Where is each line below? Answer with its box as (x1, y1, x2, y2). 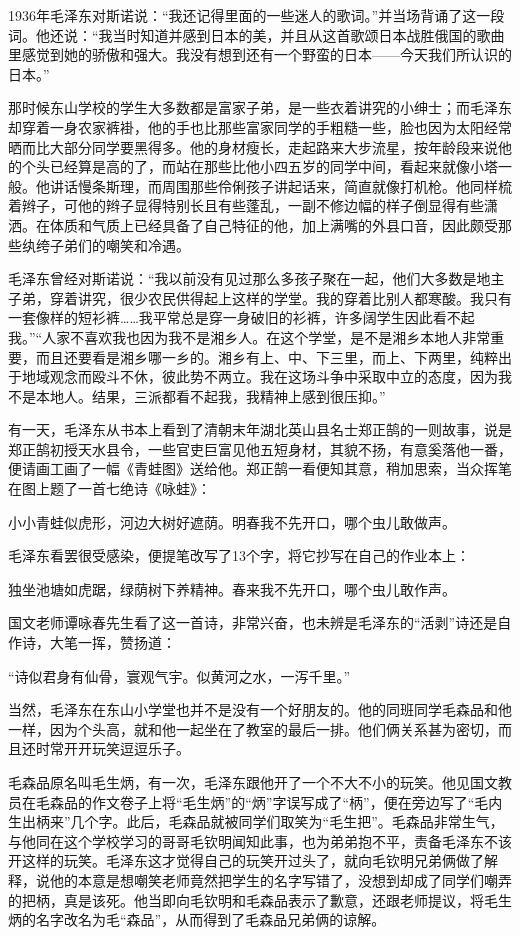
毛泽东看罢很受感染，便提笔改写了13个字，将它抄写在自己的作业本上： (8, 545, 470, 566)
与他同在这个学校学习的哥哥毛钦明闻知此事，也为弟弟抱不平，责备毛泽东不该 (8, 830, 512, 851)
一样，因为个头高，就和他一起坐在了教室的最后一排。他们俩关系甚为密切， (8, 718, 498, 739)
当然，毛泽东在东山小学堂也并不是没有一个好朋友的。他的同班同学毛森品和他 (8, 699, 512, 720)
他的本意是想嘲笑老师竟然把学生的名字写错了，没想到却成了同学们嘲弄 (49, 869, 512, 890)
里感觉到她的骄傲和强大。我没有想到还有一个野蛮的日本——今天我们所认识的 (8, 44, 512, 65)
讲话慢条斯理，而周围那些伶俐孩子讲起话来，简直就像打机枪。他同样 (49, 175, 498, 196)
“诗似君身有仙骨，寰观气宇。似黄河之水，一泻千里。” (8, 665, 351, 686)
